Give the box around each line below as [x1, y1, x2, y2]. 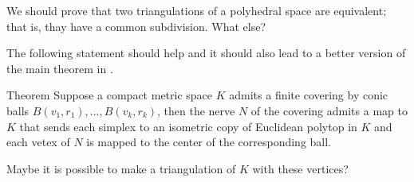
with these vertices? [252, 160, 349, 176]
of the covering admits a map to [250, 102, 408, 118]
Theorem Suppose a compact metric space [6, 87, 213, 103]
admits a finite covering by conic [229, 87, 388, 103]
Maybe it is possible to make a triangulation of [6, 160, 236, 176]
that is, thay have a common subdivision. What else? [6, 17, 266, 34]
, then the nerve [157, 102, 235, 118]
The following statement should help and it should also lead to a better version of [6, 45, 406, 61]
